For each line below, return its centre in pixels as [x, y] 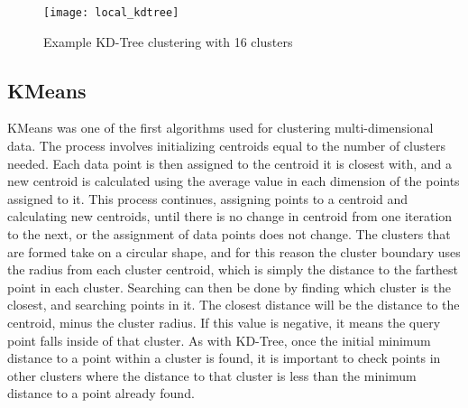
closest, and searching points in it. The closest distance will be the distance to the [234, 305]
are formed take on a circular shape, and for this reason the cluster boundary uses [234, 251]
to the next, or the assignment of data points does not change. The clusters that [229, 234]
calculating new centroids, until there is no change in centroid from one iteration [230, 216]
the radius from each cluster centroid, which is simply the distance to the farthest [233, 269]
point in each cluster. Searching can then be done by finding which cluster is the [229, 287]
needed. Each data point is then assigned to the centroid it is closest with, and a [230, 163]
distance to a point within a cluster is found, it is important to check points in [224, 358]
